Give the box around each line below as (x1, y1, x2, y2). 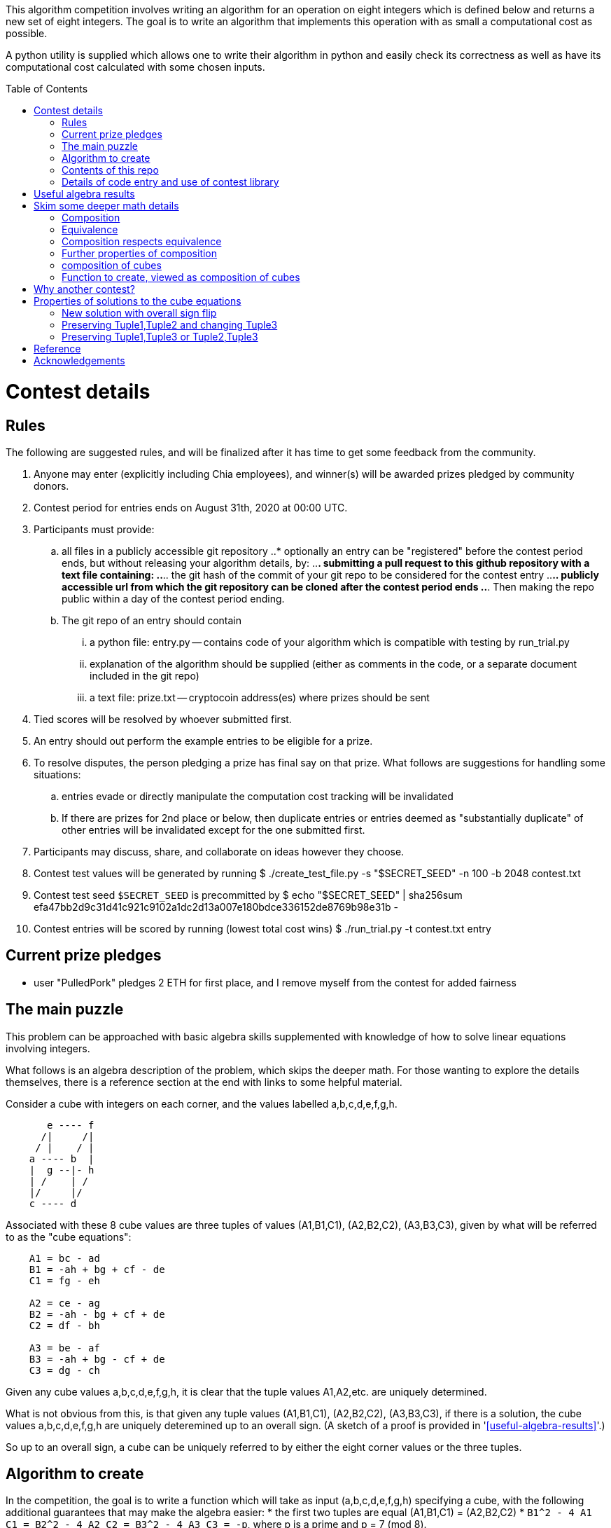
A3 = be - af (29, 1342, 100, 1354)
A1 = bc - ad (29, 1252, 100, 1264)
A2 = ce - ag (29, 1297, 100, 1309)
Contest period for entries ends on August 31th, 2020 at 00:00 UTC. (34, 501, 348, 514)
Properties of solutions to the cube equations (34, 295, 241, 307)
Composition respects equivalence (62, 235, 222, 247)
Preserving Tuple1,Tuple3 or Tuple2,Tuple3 (62, 331, 258, 343)
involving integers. (6, 1042, 90, 1054)
